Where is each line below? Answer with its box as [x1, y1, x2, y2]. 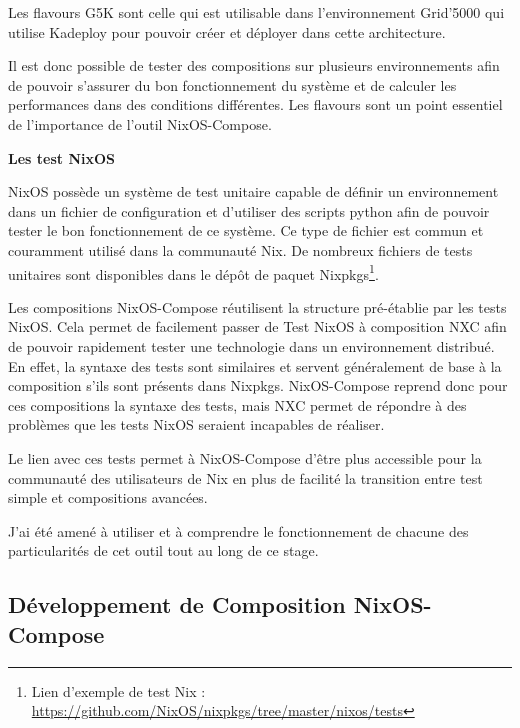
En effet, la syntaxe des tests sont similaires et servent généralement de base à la [8, 355, 502, 376]
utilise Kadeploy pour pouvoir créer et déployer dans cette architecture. [8, 21, 446, 42]
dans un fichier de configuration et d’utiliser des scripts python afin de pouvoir [8, 200, 490, 221]
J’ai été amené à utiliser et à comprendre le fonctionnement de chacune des [8, 520, 469, 541]
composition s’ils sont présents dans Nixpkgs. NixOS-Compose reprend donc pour [8, 375, 508, 396]
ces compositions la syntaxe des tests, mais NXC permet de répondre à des [8, 394, 467, 415]
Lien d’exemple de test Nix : [31, 680, 206, 701]
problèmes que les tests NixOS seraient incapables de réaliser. [8, 414, 385, 435]
